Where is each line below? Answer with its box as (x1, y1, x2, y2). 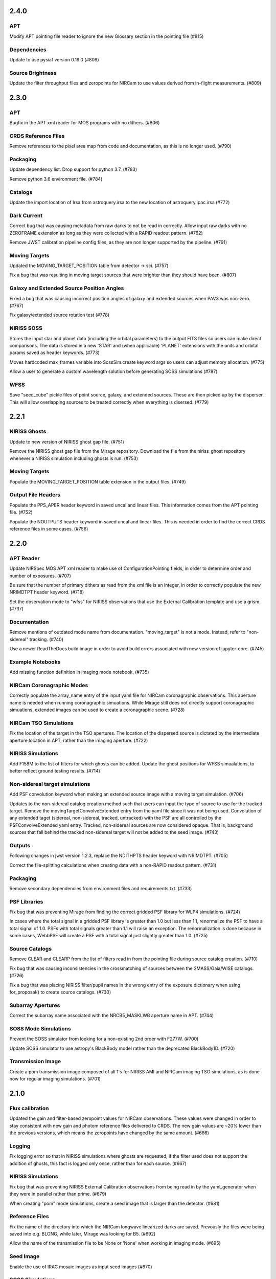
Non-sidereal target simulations (9, 780, 90, 787)
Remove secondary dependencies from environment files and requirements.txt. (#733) (9, 885, 192, 891)
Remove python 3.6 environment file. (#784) (9, 175, 103, 182)
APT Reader (9, 555, 40, 562)
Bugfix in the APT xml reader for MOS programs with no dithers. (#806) (9, 120, 160, 126)
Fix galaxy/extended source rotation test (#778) (9, 312, 110, 318)
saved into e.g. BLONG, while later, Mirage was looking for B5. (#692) (9, 1231, 156, 1237)
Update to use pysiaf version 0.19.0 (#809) (9, 56, 99, 62)
